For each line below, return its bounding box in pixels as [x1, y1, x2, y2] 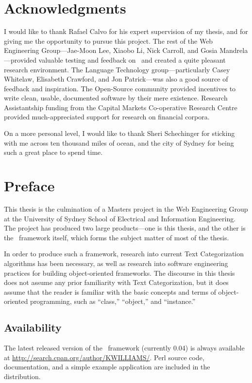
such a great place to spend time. [4, 147, 103, 157]
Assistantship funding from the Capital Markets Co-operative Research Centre [4, 102, 237, 112]
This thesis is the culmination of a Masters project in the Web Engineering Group [4, 203, 248, 214]
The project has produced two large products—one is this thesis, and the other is [4, 223, 246, 233]
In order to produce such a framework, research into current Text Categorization [4, 249, 244, 259]
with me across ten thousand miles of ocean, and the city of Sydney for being [4, 137, 234, 148]
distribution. [4, 371, 41, 381]
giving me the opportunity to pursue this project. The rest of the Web [4, 35, 213, 46]
